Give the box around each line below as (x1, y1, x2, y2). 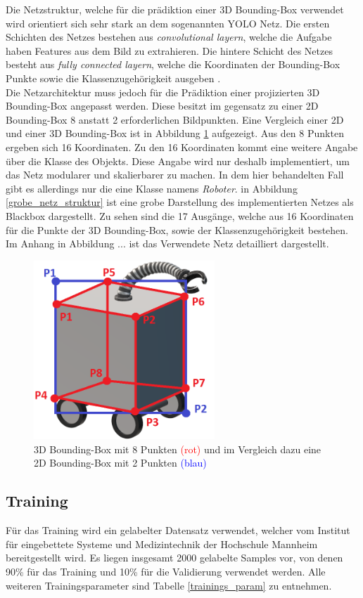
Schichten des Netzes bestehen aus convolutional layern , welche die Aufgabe (6, 30, 332, 44)
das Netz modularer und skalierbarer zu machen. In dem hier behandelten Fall (6, 167, 344, 182)
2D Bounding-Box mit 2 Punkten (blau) (34, 455, 207, 470)
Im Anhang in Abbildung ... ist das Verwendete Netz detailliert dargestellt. (6, 236, 329, 251)
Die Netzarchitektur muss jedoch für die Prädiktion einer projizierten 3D (6, 84, 320, 99)
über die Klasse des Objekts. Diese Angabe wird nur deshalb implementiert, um (6, 153, 350, 168)
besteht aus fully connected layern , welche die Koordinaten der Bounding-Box (6, 57, 340, 72)
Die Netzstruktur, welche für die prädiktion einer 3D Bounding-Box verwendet (6, 2, 344, 16)
